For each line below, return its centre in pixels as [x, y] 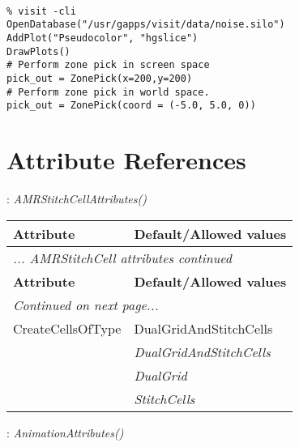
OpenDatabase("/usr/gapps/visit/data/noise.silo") [146, 25]
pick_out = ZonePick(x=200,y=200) [100, 78]
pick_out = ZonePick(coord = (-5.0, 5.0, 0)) [131, 106]
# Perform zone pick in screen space [108, 65]
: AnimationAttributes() [65, 432]
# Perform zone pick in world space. [108, 92]
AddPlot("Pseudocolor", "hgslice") [103, 38]
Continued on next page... [86, 304]
